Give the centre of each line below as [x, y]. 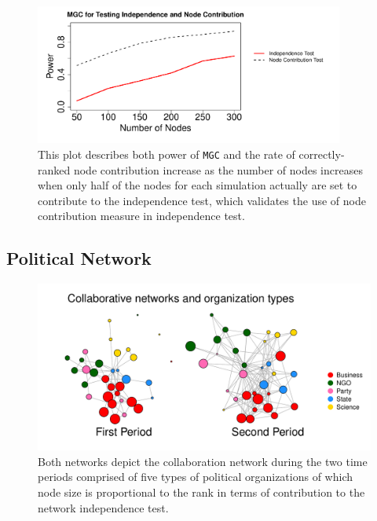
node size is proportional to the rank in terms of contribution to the [201, 492]
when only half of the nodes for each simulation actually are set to [198, 185]
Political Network [79, 258]
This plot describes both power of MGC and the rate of [167, 154]
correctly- [322, 154]
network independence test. [103, 507]
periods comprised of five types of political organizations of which [196, 477]
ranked [54, 169]
